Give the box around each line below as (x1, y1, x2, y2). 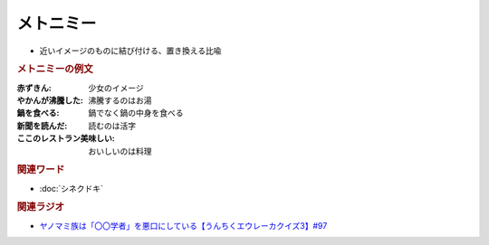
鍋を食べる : (16, 108, 60, 118)
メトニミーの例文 (16, 63, 94, 76)
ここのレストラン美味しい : (16, 133, 115, 144)
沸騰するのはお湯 (88, 95, 152, 106)
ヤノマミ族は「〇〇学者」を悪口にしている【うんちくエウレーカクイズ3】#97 (39, 220, 328, 231)
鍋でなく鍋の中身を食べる (88, 108, 184, 118)
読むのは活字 (88, 120, 136, 131)
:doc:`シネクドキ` (39, 183, 104, 193)
